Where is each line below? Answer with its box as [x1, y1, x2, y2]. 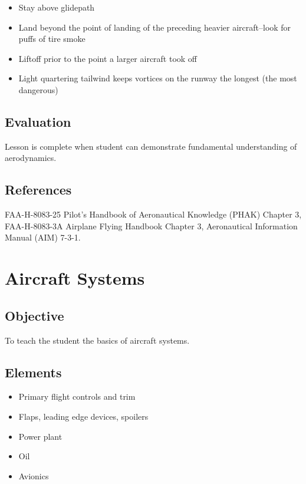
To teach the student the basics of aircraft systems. [5, 334, 190, 346]
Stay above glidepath [18, 1, 95, 13]
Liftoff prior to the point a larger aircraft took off [18, 52, 198, 64]
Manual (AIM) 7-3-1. [5, 231, 81, 243]
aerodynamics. [5, 152, 57, 164]
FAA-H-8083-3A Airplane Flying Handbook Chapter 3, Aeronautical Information [5, 219, 298, 232]
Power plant [18, 430, 62, 442]
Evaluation [5, 112, 71, 130]
